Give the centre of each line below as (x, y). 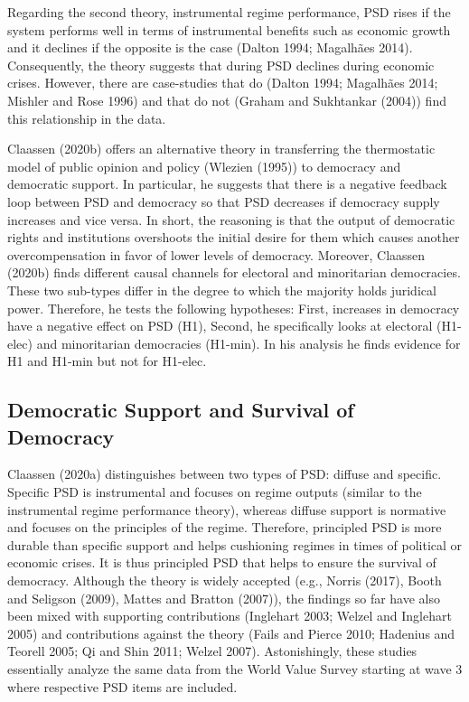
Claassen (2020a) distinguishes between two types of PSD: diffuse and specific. (225, 474)
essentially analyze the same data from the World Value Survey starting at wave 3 (235, 669)
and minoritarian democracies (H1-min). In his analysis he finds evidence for (249, 343)
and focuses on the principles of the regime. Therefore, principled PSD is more (225, 527)
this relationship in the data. (87, 118)
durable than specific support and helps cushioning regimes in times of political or (235, 544)
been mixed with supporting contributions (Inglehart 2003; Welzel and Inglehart (230, 616)
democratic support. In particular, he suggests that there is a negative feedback (227, 184)
